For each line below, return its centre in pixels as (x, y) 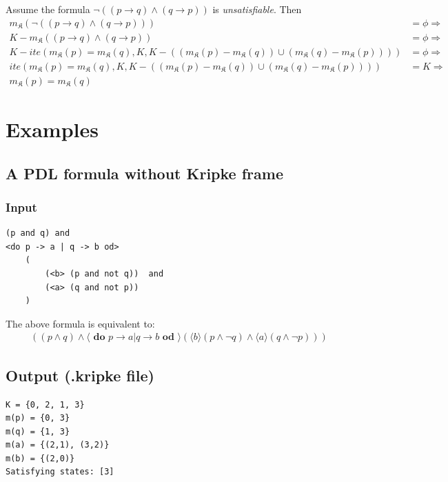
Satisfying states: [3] (60, 472)
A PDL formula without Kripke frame (144, 173)
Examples (52, 129)
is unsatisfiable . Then (257, 9)
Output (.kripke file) (80, 375)
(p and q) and (38, 233)
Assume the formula (48, 9)
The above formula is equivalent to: (80, 323)
